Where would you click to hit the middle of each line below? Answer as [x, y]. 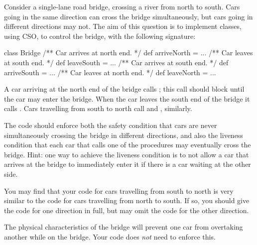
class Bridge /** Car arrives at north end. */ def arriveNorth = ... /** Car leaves [128, 53]
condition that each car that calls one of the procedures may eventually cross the [128, 145]
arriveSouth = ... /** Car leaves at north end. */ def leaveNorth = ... [110, 72]
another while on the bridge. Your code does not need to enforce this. [110, 236]
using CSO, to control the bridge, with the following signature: [100, 36]
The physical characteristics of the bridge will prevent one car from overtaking [124, 227]
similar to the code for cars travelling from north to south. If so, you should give [127, 200]
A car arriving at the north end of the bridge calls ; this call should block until [124, 89]
